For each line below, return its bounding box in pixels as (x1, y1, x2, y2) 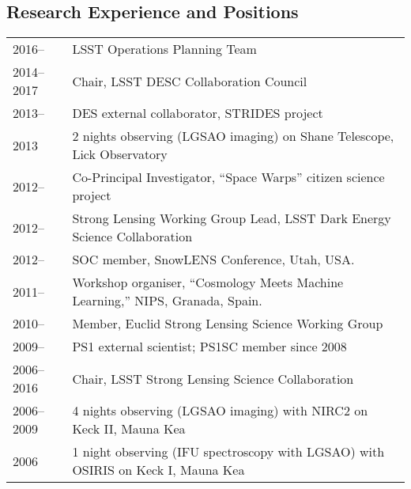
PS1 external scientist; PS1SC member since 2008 (72, 337, 347, 356)
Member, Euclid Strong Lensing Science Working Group (72, 314, 383, 333)
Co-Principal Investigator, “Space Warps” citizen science (72, 168, 385, 187)
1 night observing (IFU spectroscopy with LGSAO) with (72, 442, 385, 461)
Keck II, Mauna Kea (72, 419, 186, 438)
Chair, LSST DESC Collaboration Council (72, 71, 307, 90)
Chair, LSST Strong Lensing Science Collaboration (72, 369, 354, 388)
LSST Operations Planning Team (72, 40, 257, 59)
